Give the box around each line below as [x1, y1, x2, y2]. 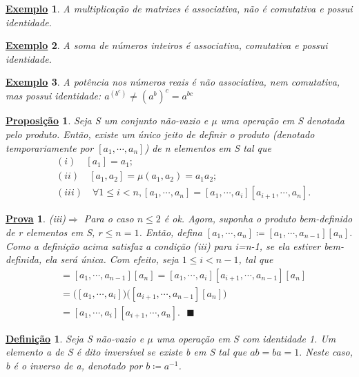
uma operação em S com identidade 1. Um [156, 331, 336, 345]
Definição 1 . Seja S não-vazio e [6, 331, 144, 345]
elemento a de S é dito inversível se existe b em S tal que [6, 345, 247, 359]
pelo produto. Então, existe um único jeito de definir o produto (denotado [6, 127, 315, 142]
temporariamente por [6, 140, 94, 155]
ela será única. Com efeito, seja [45, 252, 179, 267]
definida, [6, 252, 42, 267]
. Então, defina [139, 224, 202, 239]
